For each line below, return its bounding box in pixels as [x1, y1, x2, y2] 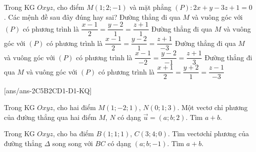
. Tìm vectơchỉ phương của [168, 128, 249, 139]
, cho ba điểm [53, 128, 94, 139]
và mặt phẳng [129, 2, 171, 12]
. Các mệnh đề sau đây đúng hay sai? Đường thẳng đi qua [4, 11, 180, 22]
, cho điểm [53, 2, 85, 12]
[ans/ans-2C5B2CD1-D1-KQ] [4, 85, 92, 96]
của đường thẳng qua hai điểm [4, 112, 97, 122]
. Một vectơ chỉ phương [177, 102, 248, 113]
